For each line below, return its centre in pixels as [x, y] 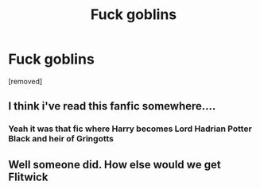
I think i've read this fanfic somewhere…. [112, 106]
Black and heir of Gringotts [61, 139]
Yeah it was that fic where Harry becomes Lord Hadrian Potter [130, 129]
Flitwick [28, 177]
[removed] [25, 81]
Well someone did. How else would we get [114, 164]
